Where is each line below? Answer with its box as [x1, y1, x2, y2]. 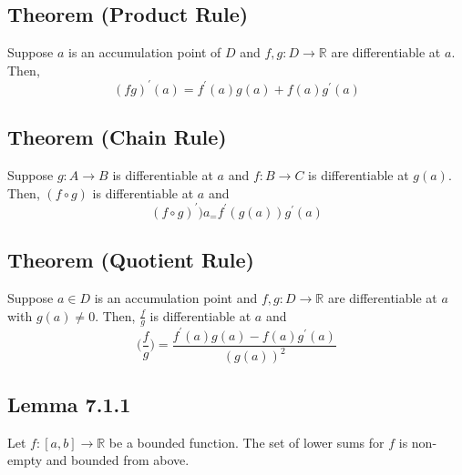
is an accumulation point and [94, 288, 258, 307]
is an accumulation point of [67, 43, 221, 62]
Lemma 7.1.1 [7, 389, 131, 418]
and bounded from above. [46, 450, 190, 470]
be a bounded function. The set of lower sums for [108, 432, 385, 451]
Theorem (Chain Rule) [7, 123, 227, 151]
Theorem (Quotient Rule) [7, 246, 254, 274]
